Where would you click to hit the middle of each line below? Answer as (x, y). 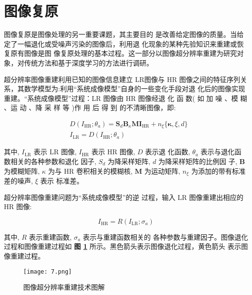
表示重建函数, (50, 237)
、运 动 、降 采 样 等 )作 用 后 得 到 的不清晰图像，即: (90, 107)
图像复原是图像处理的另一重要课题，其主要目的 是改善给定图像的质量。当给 (124, 34)
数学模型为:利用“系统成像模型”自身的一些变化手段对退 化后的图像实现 (134, 89)
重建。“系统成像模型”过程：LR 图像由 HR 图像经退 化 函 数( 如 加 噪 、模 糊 (126, 98)
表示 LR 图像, (55, 152)
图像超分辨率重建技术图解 (64, 287)
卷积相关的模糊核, (104, 171)
